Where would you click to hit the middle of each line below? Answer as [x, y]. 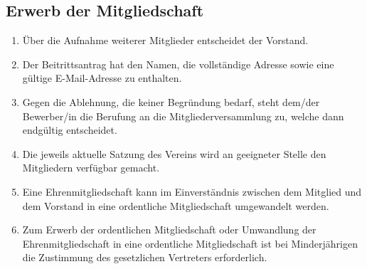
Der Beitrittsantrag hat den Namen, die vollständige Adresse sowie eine [178, 64]
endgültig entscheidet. [70, 130]
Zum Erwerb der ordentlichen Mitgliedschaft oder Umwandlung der [169, 230]
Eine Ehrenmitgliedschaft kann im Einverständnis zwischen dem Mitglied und [192, 191]
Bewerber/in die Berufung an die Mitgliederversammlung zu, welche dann [183, 116]
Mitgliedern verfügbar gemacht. [91, 168]
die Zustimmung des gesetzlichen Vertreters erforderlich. [145, 257]
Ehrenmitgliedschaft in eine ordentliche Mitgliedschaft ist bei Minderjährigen [190, 243]
